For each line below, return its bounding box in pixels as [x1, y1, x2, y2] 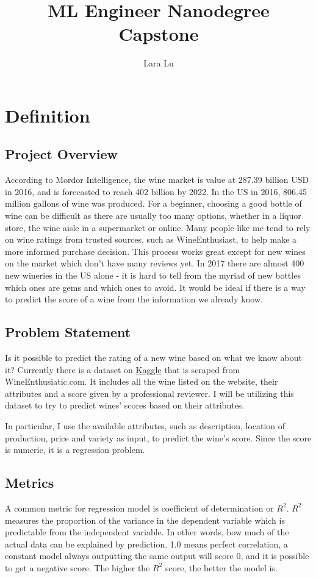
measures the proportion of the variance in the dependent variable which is [5, 513, 285, 526]
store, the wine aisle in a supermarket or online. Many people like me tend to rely [5, 221, 311, 234]
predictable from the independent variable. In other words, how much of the [5, 526, 289, 538]
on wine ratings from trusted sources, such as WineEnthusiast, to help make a [5, 233, 297, 246]
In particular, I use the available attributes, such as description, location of [5, 419, 285, 432]
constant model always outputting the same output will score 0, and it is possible [5, 549, 309, 562]
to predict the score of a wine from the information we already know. [5, 293, 263, 305]
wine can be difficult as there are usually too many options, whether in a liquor [5, 209, 301, 222]
